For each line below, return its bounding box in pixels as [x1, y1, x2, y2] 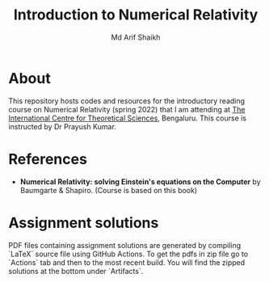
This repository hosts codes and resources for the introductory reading [8, 95, 245, 106]
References [8, 149, 87, 168]
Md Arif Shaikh [111, 32, 161, 42]
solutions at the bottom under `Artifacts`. [8, 266, 144, 276]
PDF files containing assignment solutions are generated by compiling [8, 240, 242, 250]
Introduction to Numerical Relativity [13, 6, 258, 24]
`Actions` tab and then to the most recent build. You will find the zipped [8, 257, 246, 267]
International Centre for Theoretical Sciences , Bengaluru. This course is [8, 113, 247, 123]
